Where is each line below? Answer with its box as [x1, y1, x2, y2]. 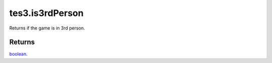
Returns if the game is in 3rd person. [9, 25, 85, 31]
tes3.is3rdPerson [9, 7, 84, 18]
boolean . [9, 51, 28, 57]
